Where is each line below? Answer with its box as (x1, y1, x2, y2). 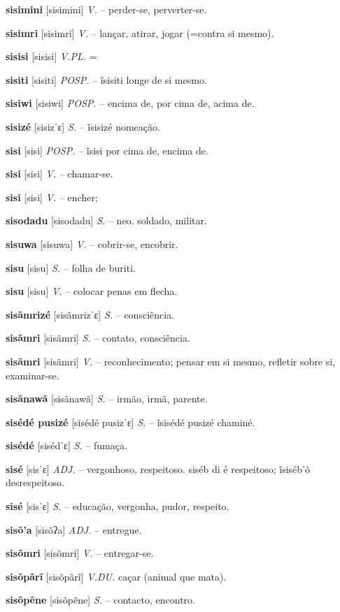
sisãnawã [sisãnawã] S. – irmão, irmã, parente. (6, 391, 208, 406)
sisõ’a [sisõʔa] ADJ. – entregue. (6, 522, 142, 537)
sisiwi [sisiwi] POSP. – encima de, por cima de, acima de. (6, 96, 255, 110)
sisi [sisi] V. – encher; (6, 189, 98, 204)
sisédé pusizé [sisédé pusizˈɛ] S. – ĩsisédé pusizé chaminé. (6, 414, 255, 429)
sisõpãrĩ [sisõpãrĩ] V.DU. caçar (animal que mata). (6, 569, 227, 583)
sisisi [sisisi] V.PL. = (6, 49, 97, 64)
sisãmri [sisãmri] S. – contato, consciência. (6, 330, 190, 345)
